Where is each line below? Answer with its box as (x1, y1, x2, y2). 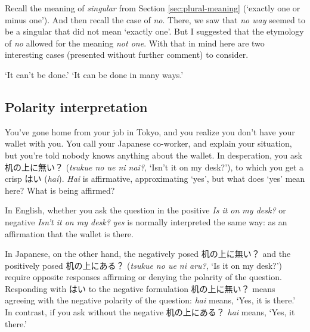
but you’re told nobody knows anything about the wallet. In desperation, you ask (5, 148, 302, 161)
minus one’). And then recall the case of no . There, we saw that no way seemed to (5, 13, 305, 26)
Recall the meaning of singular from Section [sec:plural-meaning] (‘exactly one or (5, 2, 300, 14)
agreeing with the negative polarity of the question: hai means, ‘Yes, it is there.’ (5, 294, 296, 306)
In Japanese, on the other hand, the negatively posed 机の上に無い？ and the (5, 247, 291, 260)
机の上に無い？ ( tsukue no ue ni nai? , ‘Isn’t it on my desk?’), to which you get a (5, 160, 303, 173)
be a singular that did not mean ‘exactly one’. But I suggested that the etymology (5, 25, 304, 38)
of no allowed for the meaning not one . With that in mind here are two (5, 36, 265, 49)
